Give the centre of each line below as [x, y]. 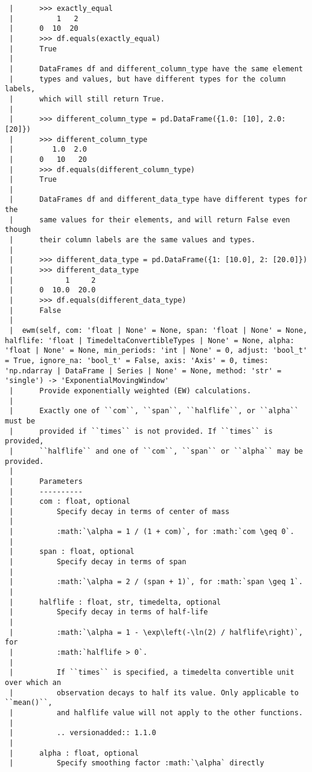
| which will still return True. [87, 99]
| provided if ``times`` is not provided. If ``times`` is [141, 431]
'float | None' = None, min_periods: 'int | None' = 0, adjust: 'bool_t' [156, 351]
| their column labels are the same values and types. [132, 240]
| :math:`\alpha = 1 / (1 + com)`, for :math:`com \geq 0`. [152, 532]
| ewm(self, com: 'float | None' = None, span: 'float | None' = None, [158, 330]
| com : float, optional [70, 502]
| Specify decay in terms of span [98, 562]
